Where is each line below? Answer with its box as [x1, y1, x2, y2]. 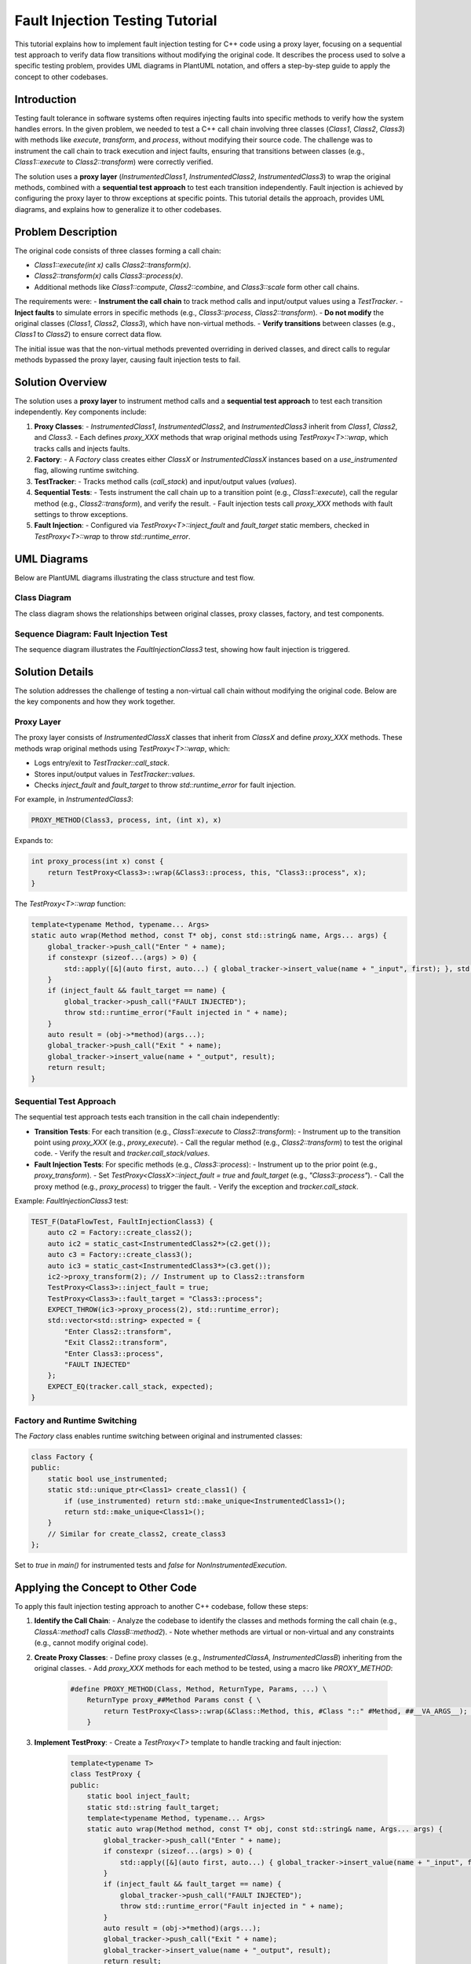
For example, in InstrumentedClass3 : [14, 794, 133, 804]
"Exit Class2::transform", [64, 1338, 168, 1347]
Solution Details [14, 665, 94, 679]
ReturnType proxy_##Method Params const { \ [86, 1695, 261, 1705]
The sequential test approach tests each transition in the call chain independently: [14, 1112, 280, 1122]
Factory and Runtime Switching [14, 1415, 137, 1426]
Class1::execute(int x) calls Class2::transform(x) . [34, 260, 192, 270]
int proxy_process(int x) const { [31, 857, 164, 866]
